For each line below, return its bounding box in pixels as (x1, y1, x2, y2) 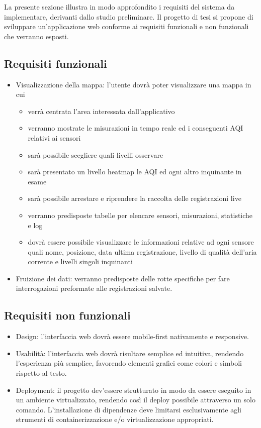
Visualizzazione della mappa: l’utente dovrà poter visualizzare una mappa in (16, 79, 251, 89)
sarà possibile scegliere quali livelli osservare (28, 149, 163, 160)
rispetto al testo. (16, 368, 67, 378)
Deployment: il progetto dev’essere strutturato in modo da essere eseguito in (16, 384, 251, 395)
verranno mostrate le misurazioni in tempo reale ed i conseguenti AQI (28, 123, 243, 133)
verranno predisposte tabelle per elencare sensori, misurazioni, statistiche (28, 209, 253, 220)
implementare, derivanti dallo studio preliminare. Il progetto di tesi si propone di (4, 11, 253, 22)
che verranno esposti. (4, 31, 69, 41)
